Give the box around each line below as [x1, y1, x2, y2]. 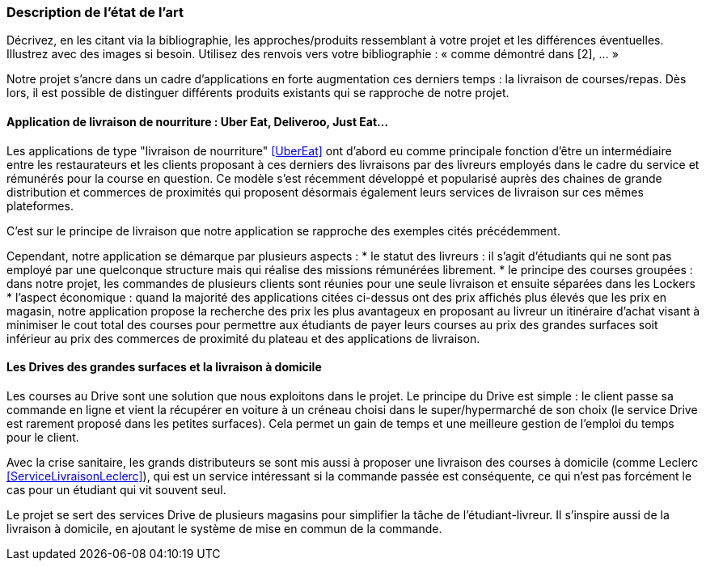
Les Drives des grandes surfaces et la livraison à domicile [6, 360, 322, 374]
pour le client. [6, 429, 79, 444]
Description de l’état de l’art [6, 4, 184, 20]
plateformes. [6, 198, 74, 213]
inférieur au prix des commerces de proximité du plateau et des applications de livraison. [6, 331, 480, 345]
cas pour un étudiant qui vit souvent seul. [6, 482, 226, 497]
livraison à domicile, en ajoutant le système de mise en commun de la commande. [6, 521, 442, 535]
